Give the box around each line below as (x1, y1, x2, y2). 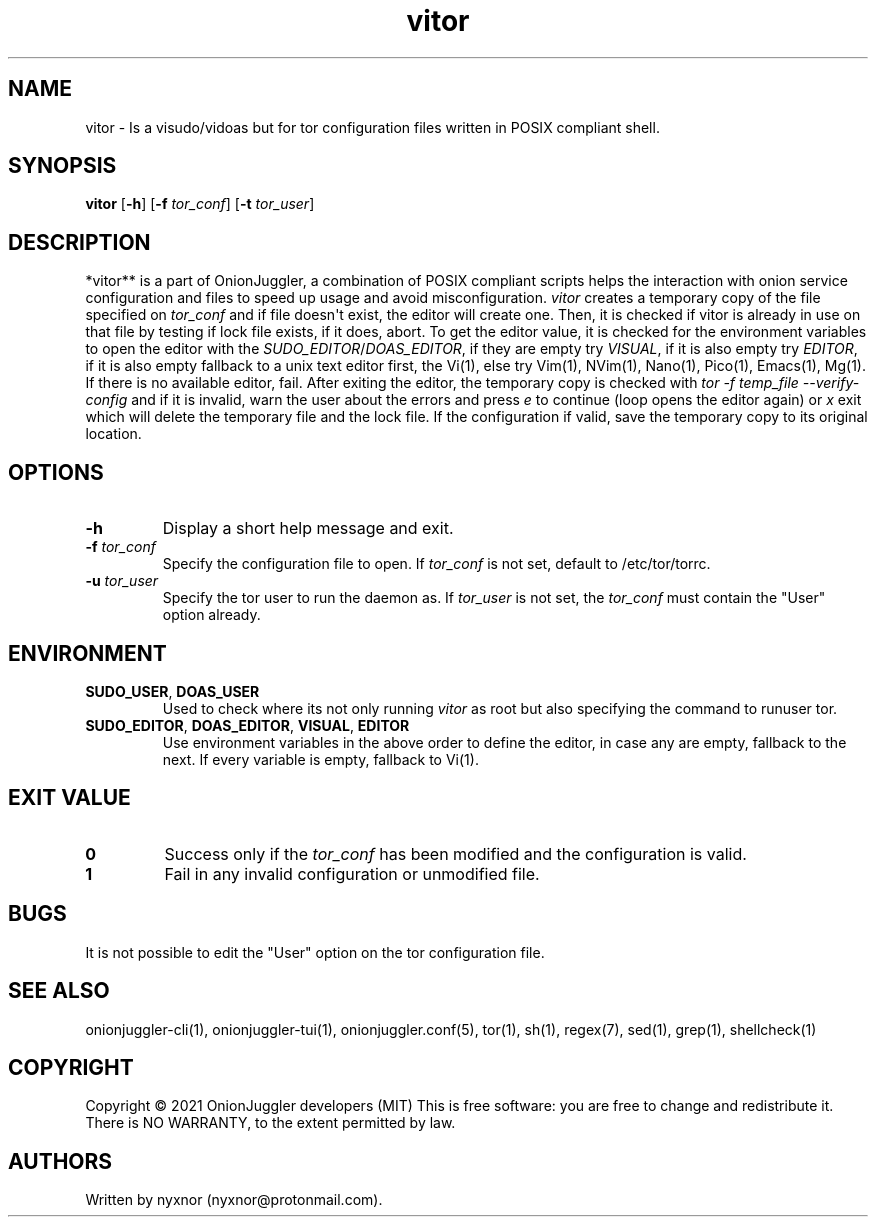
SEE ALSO (8, 978, 110, 1004)
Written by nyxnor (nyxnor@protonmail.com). (85, 1191, 383, 1209)
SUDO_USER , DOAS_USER (85, 682, 260, 700)
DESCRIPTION (8, 229, 151, 255)
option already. (162, 606, 261, 624)
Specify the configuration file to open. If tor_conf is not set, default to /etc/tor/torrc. (162, 555, 711, 573)
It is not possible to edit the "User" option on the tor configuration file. (85, 943, 545, 961)
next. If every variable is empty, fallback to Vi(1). (162, 750, 479, 768)
